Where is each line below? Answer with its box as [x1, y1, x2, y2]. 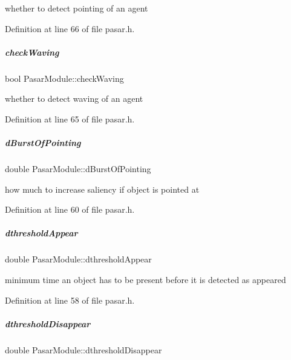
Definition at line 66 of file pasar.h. [5, 22, 135, 35]
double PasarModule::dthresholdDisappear [5, 343, 162, 356]
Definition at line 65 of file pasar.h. [5, 112, 135, 125]
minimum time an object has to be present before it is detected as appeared [5, 273, 286, 286]
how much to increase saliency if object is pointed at [5, 182, 200, 195]
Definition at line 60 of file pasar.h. [5, 203, 135, 216]
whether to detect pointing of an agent [5, 2, 148, 14]
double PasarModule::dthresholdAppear [5, 253, 152, 265]
